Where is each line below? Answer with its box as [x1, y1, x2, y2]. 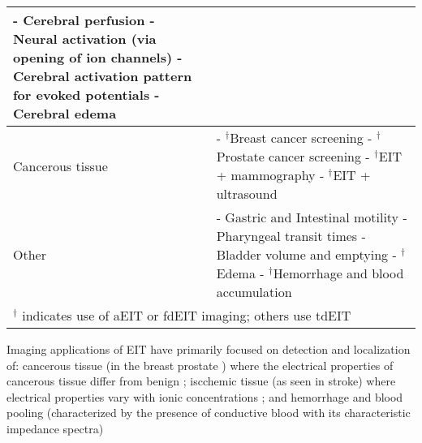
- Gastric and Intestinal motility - [216, 208, 407, 226]
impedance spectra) [6, 419, 104, 437]
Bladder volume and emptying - [216, 245, 397, 264]
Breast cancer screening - [230, 128, 372, 147]
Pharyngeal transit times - [216, 226, 366, 245]
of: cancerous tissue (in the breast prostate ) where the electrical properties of [6, 356, 394, 373]
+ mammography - [216, 166, 325, 184]
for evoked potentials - [13, 85, 160, 104]
